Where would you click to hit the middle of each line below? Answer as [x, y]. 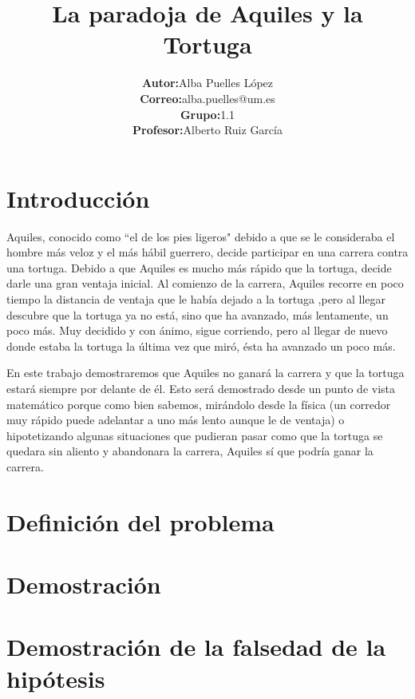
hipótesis [56, 678]
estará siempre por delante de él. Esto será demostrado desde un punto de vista [201, 388]
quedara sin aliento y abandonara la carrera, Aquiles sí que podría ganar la [190, 451]
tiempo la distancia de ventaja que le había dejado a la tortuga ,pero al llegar [196, 299]
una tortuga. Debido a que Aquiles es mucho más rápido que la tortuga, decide [199, 267]
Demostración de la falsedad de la [196, 647]
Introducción [78, 198]
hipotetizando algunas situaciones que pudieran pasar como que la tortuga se [195, 435]
